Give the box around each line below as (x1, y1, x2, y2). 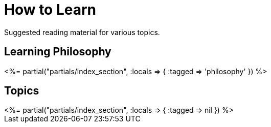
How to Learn (4, 1, 97, 18)
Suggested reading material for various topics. (4, 27, 160, 37)
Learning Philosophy (4, 45, 111, 58)
